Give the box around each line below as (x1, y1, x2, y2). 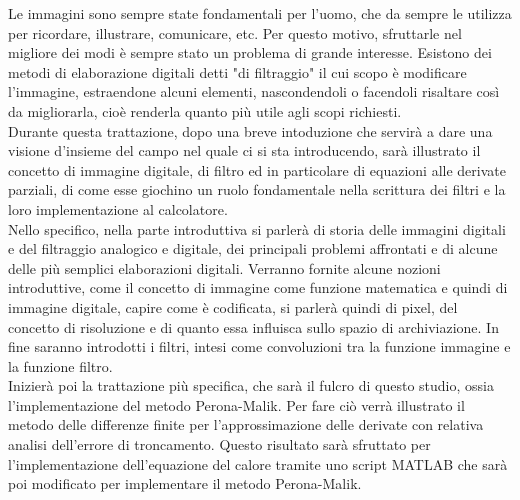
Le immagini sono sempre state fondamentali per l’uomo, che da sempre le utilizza (8, 3, 512, 23)
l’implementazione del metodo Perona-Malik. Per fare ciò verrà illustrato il (8, 394, 465, 415)
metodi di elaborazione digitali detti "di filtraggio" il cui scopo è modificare (8, 61, 467, 82)
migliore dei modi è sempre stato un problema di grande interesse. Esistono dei (8, 42, 492, 63)
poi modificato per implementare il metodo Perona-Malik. (8, 473, 362, 494)
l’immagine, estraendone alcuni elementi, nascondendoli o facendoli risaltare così (8, 81, 500, 102)
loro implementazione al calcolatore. (8, 198, 228, 219)
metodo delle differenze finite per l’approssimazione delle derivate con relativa (8, 414, 484, 435)
